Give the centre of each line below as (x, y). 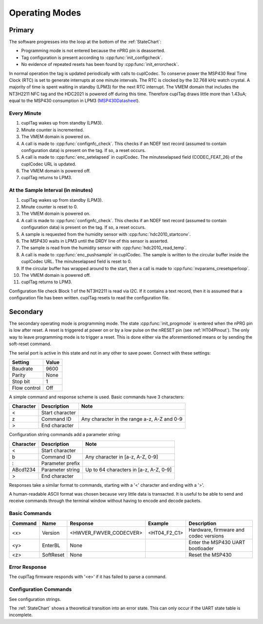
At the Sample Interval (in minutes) (51, 190)
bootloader (201, 548)
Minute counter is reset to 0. (49, 207)
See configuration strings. (35, 599)
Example (158, 523)
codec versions (206, 536)
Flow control (26, 388)
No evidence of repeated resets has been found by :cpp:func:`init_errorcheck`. (100, 64)
